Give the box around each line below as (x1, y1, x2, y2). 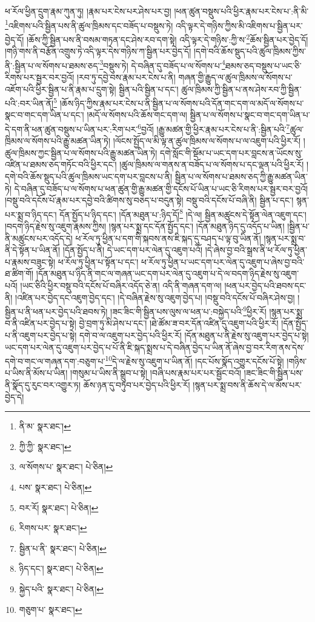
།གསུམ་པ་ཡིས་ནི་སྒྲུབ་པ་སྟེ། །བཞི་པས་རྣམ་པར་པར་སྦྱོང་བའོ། (70, 366, 242, 379)
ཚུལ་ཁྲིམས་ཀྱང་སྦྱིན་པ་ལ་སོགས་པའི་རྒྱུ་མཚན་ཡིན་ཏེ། (5, 146, 157, 159)
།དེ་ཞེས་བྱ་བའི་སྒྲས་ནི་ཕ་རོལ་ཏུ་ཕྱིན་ (205, 243, 307, 256)
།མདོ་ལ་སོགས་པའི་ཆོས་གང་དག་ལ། (87, 108, 187, 121)
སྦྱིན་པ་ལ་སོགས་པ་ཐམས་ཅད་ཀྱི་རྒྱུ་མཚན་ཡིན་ (174, 170, 308, 182)
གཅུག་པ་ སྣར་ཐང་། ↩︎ (19, 603, 82, 615)
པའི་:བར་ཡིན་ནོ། (5, 96, 54, 109)
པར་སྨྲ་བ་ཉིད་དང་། (5, 208, 57, 220)
